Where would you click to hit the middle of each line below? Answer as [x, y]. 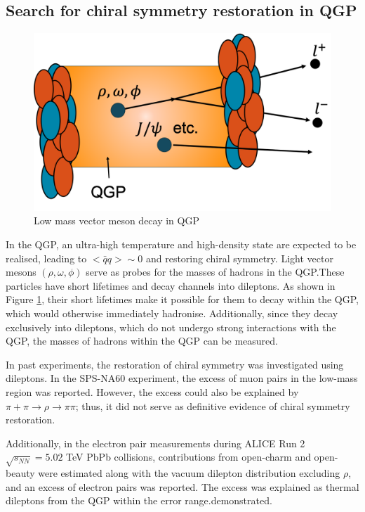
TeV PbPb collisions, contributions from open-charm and [188, 457]
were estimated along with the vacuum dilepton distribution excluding [189, 473]
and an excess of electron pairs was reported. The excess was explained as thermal [182, 486]
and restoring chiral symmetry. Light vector [239, 258]
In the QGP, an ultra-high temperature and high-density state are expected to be [181, 244]
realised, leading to [46, 258]
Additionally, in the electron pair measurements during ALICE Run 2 [155, 443]
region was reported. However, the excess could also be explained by [152, 391]
